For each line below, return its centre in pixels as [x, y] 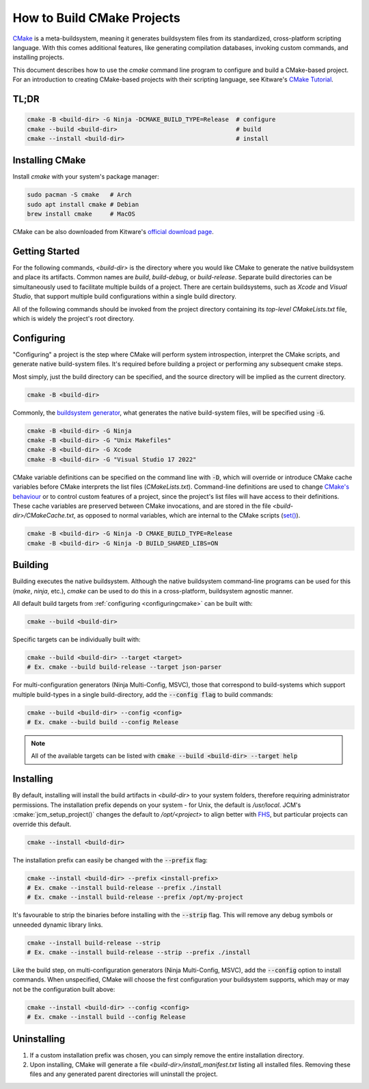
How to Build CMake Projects [96, 18]
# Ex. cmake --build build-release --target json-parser [124, 667]
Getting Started [46, 251]
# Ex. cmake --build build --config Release [103, 722]
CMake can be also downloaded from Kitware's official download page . [113, 232]
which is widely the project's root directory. [73, 319]
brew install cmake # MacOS [81, 214]
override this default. [42, 824]
